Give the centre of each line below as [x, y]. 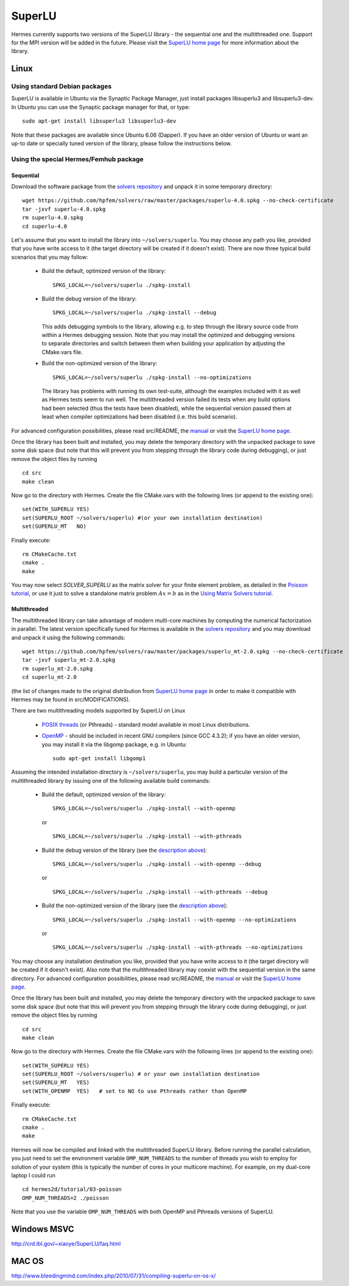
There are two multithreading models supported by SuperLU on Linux [98, 711]
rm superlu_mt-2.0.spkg [58, 668]
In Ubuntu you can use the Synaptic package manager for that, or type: [100, 107]
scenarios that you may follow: [50, 257]
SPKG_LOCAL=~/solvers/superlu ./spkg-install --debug [134, 313]
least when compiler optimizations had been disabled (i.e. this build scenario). [139, 417]
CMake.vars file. [62, 352]
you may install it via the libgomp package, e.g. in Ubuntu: [114, 744]
